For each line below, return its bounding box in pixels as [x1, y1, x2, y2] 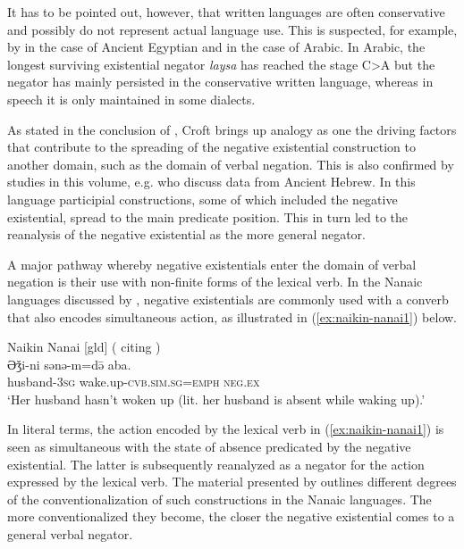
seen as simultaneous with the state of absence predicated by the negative [7, 437, 411, 456]
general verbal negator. [7, 525, 133, 544]
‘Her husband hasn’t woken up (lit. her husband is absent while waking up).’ [7, 389, 426, 408]
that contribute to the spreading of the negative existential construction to [7, 137, 416, 156]
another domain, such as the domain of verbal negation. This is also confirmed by [7, 154, 454, 173]
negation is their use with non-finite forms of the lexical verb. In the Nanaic [7, 272, 423, 291]
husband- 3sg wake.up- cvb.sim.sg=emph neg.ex [7, 372, 260, 391]
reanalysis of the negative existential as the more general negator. [7, 225, 366, 244]
